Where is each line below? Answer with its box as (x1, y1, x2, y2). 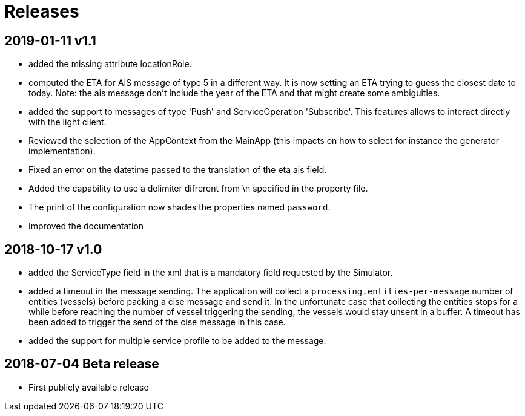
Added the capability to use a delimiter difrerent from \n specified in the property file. (28, 183, 368, 194)
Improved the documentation (28, 221, 144, 232)
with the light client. (28, 117, 107, 128)
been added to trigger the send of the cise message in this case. (28, 317, 286, 328)
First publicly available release (28, 382, 149, 392)
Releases (4, 1, 79, 22)
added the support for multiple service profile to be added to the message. (28, 336, 326, 346)
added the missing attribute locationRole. (28, 59, 192, 70)
